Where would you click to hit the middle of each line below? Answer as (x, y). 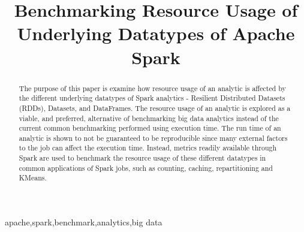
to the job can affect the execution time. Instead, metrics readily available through (148, 148)
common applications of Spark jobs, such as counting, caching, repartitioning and (146, 168)
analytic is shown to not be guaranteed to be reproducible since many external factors (153, 138)
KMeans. (33, 178)
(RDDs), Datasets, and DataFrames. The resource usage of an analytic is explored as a (155, 108)
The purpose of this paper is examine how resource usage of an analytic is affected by (152, 88)
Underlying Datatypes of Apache (156, 33)
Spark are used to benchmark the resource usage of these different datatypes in (142, 158)
